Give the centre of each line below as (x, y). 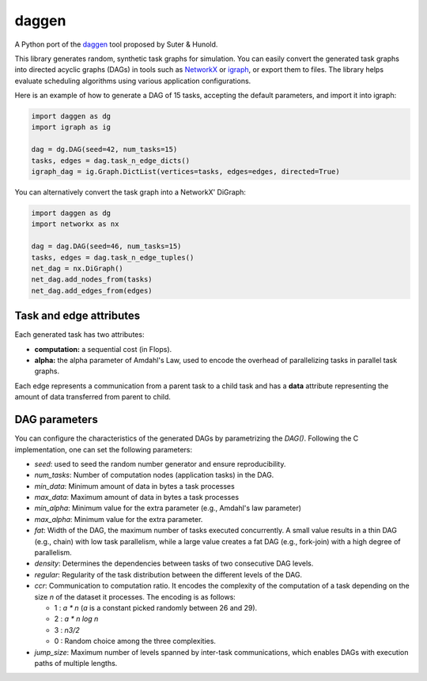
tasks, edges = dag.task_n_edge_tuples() (113, 257)
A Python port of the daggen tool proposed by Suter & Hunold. (116, 44)
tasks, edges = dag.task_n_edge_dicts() (110, 161)
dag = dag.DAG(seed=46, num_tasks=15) (106, 246)
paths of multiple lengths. (76, 663)
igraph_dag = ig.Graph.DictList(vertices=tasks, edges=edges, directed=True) (185, 172)
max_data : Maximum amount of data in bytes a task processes (137, 498)
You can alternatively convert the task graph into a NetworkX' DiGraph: (130, 192)
